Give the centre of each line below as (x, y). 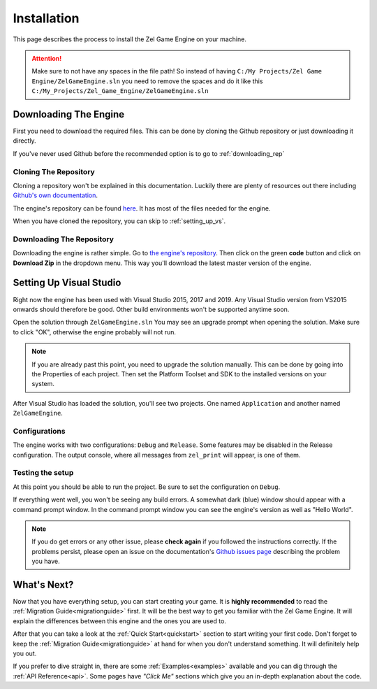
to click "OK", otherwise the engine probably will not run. (95, 332)
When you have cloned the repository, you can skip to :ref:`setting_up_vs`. (119, 221)
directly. (24, 141)
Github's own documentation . (55, 195)
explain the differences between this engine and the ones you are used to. (120, 621)
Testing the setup (43, 473)
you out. (25, 653)
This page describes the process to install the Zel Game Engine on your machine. (130, 39)
